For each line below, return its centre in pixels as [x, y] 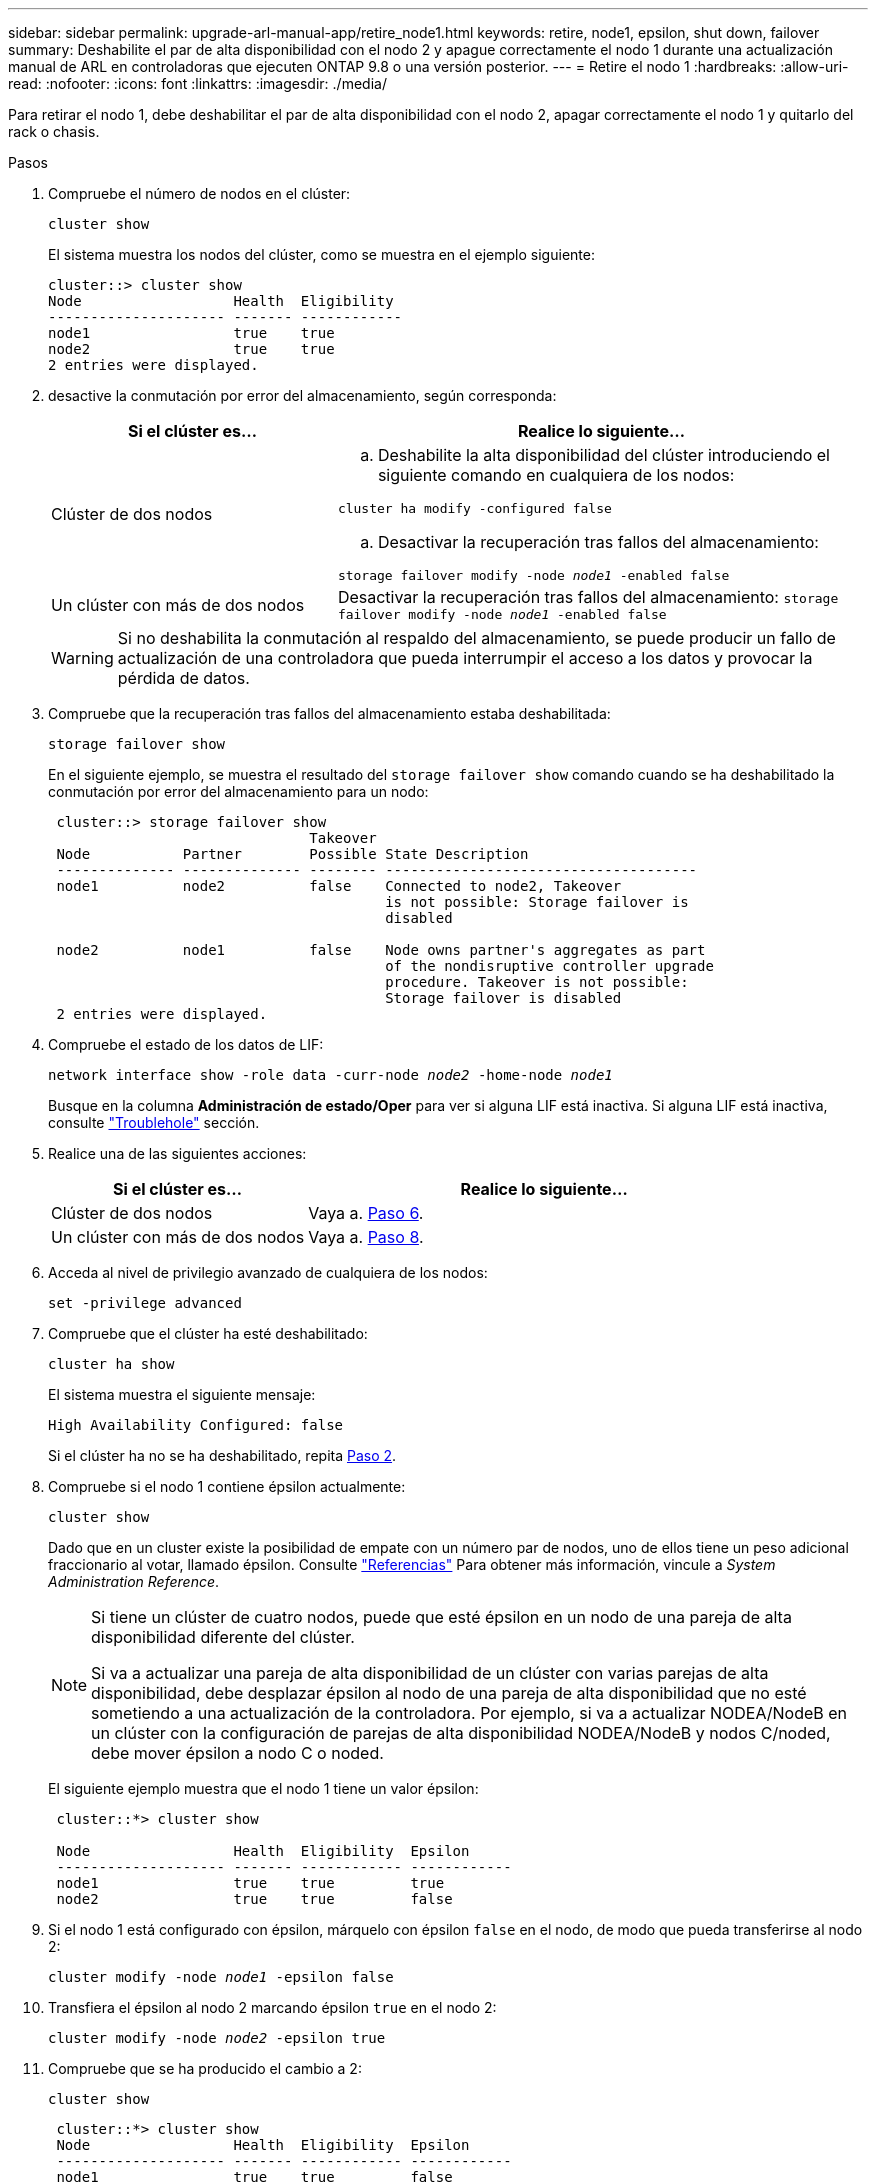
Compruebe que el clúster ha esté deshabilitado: [208, 1333]
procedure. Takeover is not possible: [537, 982]
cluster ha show [111, 1364]
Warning [82, 658]
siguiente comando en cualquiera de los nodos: [556, 475]
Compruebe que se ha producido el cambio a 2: [205, 2068]
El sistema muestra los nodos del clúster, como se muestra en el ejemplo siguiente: [321, 254]
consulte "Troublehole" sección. [154, 1122]
